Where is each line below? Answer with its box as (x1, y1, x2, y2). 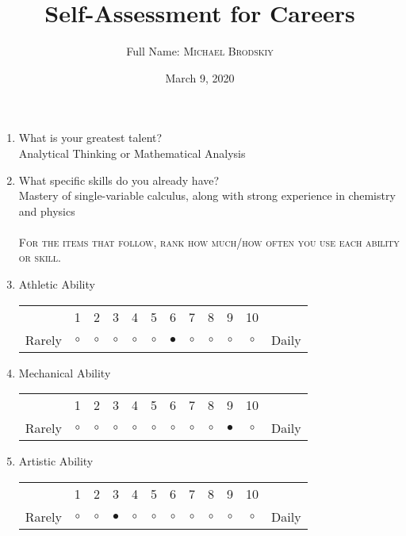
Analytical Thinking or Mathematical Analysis (18, 144, 246, 161)
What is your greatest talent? (18, 129, 163, 146)
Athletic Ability (18, 276, 95, 293)
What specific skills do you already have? (18, 171, 220, 188)
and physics (18, 202, 75, 219)
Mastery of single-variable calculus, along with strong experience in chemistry (18, 187, 396, 204)
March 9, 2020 (165, 69, 235, 86)
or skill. (18, 249, 61, 266)
